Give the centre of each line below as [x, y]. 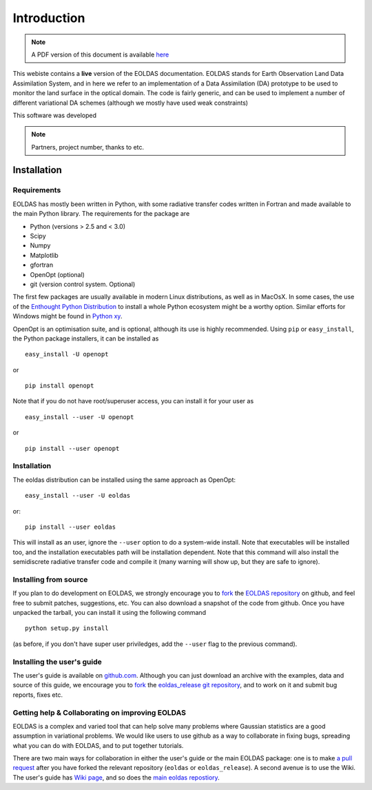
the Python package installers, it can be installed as [86, 338]
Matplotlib [44, 255]
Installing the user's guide [58, 662]
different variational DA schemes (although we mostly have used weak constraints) [130, 103]
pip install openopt [60, 386]
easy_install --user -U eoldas [78, 496]
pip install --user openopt [72, 448]
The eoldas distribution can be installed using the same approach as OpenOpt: [124, 480]
